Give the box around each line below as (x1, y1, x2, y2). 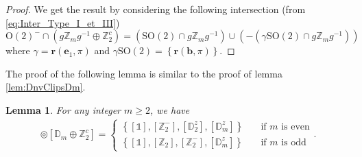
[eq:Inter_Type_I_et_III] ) (5, 15, 120, 29)
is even (281, 121, 310, 132)
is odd (281, 137, 306, 147)
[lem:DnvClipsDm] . (5, 80, 86, 94)
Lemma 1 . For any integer (5, 102, 121, 117)
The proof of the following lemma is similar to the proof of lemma (5, 66, 282, 80)
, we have (149, 102, 190, 117)
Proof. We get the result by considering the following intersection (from (5, 2, 306, 16)
